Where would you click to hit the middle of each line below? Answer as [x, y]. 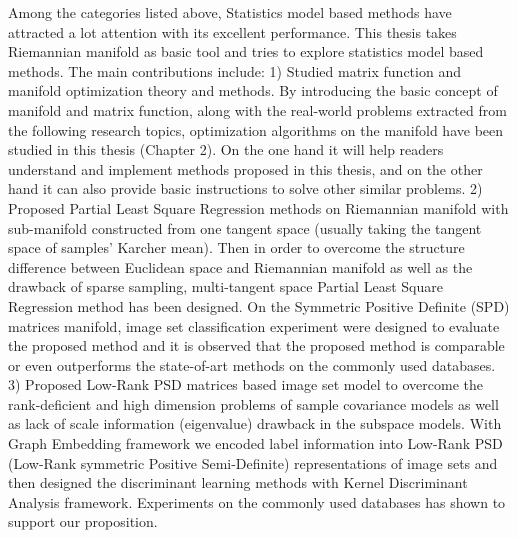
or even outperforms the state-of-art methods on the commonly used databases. [252, 364]
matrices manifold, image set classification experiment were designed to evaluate [254, 325]
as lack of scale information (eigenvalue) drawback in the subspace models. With [255, 423]
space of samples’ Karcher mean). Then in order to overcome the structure [236, 247]
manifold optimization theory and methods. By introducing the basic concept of [253, 90]
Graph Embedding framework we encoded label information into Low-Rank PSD [255, 443]
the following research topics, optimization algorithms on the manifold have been [256, 129]
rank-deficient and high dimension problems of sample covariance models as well [253, 403]
